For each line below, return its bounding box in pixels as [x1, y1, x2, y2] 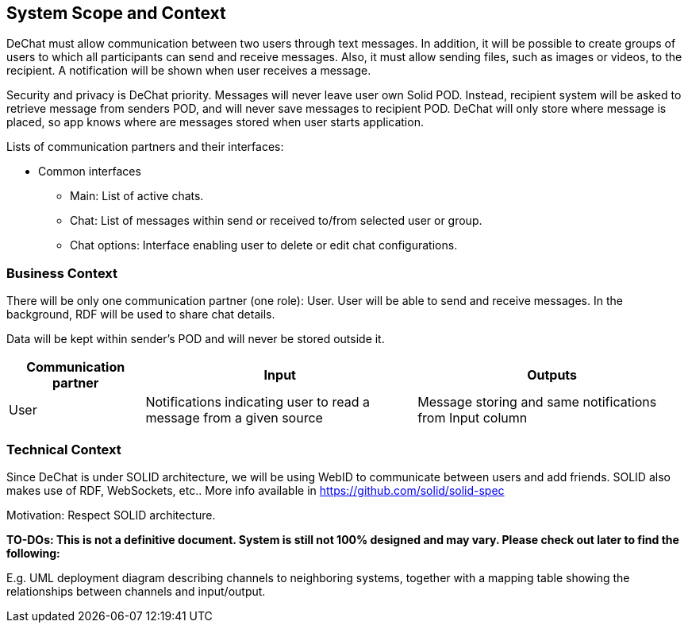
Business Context [6, 264, 118, 281]
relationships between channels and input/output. [6, 584, 266, 598]
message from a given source [145, 410, 323, 426]
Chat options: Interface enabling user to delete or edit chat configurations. [70, 238, 458, 253]
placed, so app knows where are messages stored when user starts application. [6, 115, 424, 129]
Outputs [527, 367, 578, 384]
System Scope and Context [6, 3, 226, 23]
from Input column [417, 410, 528, 426]
